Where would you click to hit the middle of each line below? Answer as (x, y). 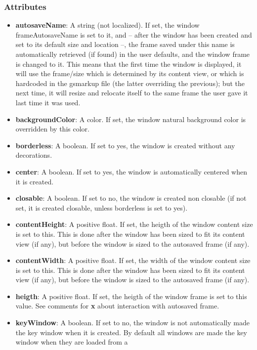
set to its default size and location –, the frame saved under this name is (125, 44)
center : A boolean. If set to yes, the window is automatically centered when (131, 171)
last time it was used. (48, 102)
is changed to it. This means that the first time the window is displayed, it (128, 64)
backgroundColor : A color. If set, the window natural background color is (131, 119)
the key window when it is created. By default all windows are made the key (131, 332)
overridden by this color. (52, 129)
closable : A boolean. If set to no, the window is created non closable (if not (131, 198)
